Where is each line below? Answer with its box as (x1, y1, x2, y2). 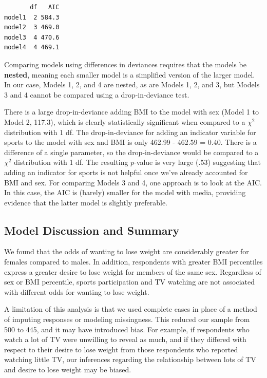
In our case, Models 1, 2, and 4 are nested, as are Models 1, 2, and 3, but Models (4, 79, 260, 90)
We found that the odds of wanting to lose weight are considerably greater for (4, 246, 249, 257)
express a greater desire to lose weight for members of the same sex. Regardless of (4, 266, 261, 277)
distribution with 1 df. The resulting (14, 157, 128, 167)
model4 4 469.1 (4, 44, 60, 51)
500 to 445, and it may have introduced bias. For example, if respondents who (4, 324, 250, 334)
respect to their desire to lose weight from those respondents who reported (4, 344, 238, 354)
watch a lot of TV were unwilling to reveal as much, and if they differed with (4, 334, 246, 345)
